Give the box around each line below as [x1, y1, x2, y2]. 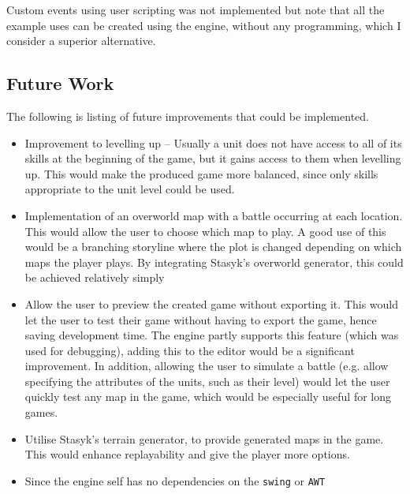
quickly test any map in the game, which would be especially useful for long [24, 388, 392, 405]
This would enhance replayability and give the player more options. [24, 446, 350, 462]
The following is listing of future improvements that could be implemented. [6, 107, 369, 124]
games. [24, 404, 58, 421]
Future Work [6, 71, 114, 95]
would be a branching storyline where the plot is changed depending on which [24, 238, 402, 255]
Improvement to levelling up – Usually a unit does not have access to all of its [24, 134, 402, 151]
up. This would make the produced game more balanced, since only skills [24, 165, 378, 182]
